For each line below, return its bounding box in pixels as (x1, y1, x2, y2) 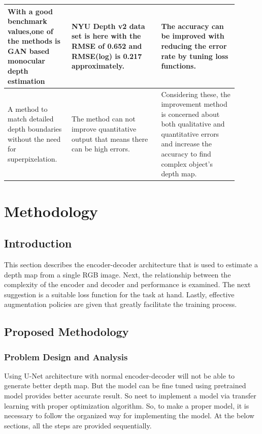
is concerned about (161, 108, 220, 119)
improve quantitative (71, 123, 137, 134)
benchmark (8, 16, 47, 26)
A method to (8, 103, 48, 114)
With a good (8, 6, 53, 16)
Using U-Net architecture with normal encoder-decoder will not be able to (4, 370, 235, 381)
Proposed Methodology (4, 324, 129, 339)
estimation (8, 75, 45, 86)
